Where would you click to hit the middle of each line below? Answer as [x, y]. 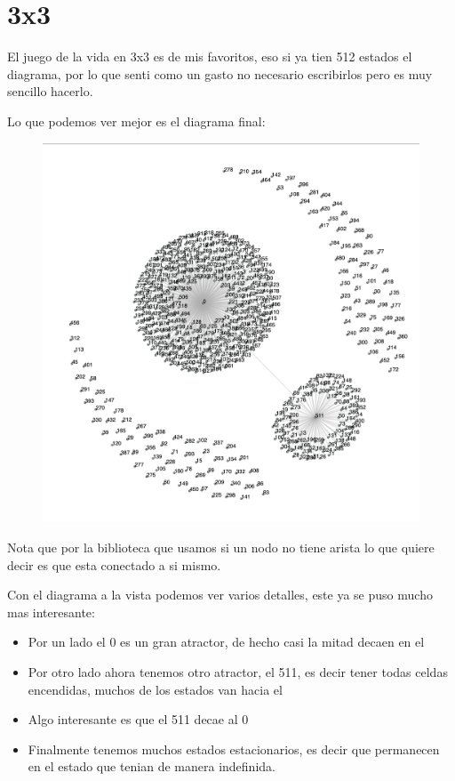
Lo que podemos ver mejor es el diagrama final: [136, 121]
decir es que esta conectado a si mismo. [114, 564]
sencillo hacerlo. [50, 91]
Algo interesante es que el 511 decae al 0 [138, 719]
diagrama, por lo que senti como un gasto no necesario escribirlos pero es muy [220, 73]
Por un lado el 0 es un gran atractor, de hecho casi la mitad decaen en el [226, 642]
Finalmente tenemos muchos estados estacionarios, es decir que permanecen [234, 749]
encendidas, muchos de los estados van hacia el [155, 689]
